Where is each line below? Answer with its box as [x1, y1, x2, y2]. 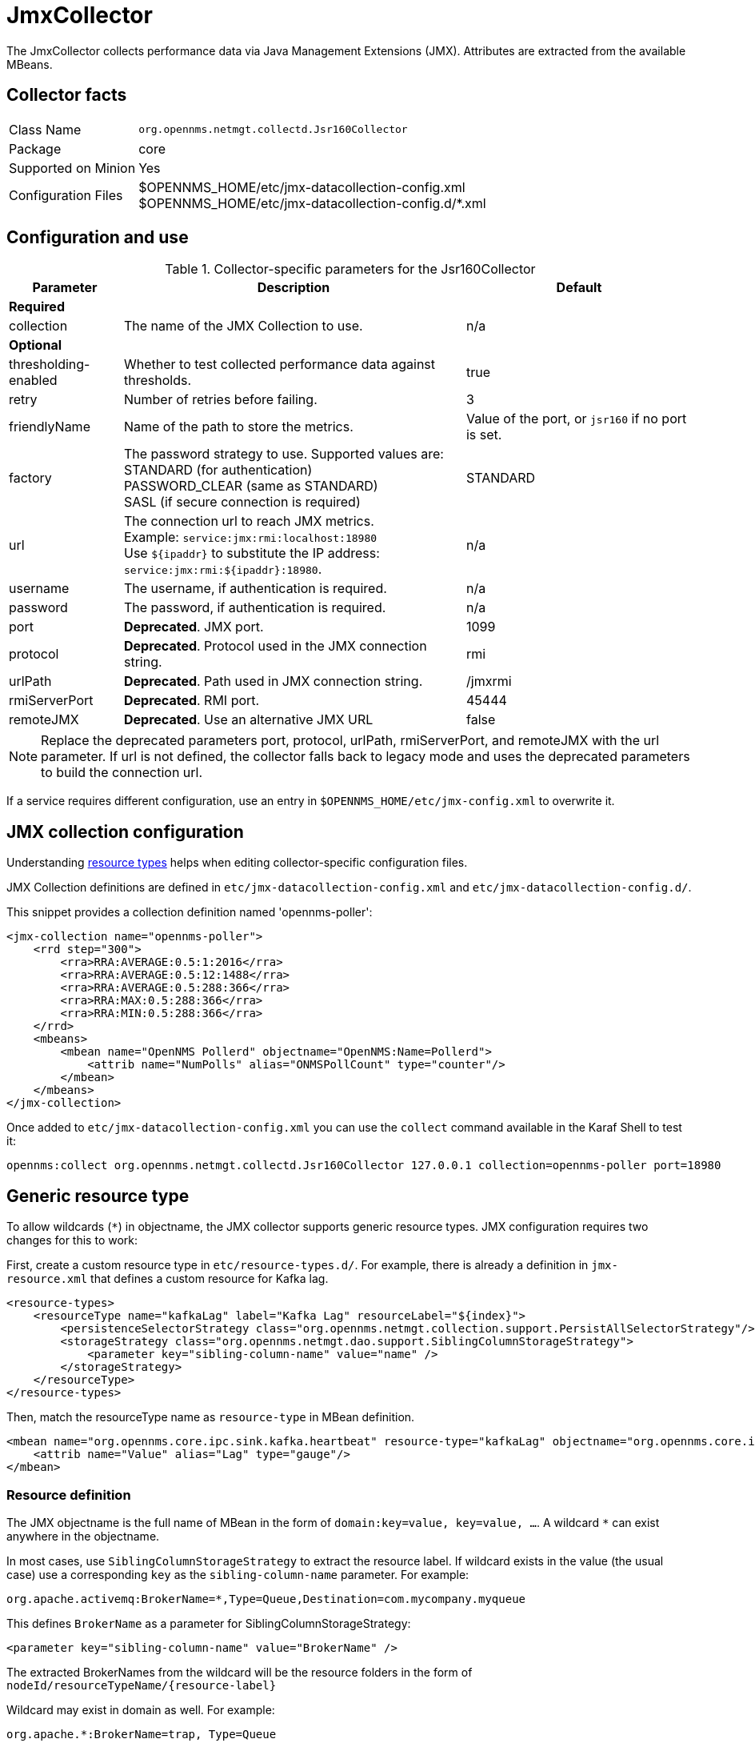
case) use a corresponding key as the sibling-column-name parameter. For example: [6, 1567, 469, 1581]
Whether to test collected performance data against [123, 356, 436, 373]
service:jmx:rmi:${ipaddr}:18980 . [123, 561, 322, 578]
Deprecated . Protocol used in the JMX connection [123, 638, 427, 655]
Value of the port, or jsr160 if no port [465, 411, 687, 427]
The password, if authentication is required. [123, 599, 386, 616]
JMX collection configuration [6, 821, 244, 842]
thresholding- [9, 356, 90, 373]
